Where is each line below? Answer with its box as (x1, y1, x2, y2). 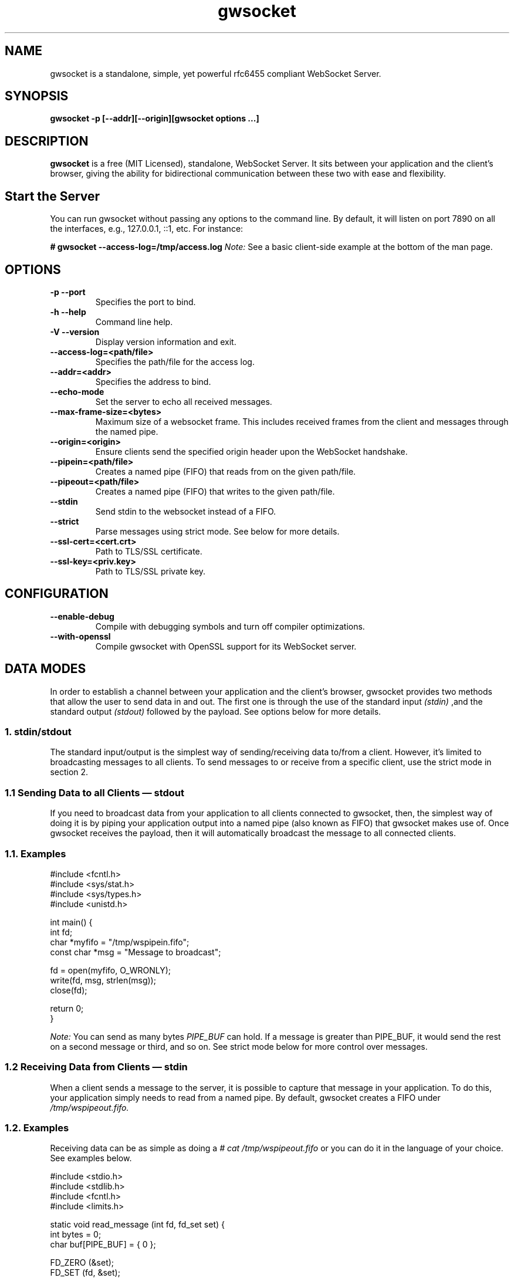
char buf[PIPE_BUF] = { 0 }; (50, 1239, 156, 1250)
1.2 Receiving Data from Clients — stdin (5, 1061, 188, 1073)
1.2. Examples (5, 1122, 69, 1134)
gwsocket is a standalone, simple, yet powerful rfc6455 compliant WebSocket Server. (50, 68, 381, 79)
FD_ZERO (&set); (50, 1257, 114, 1268)
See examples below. (50, 1153, 132, 1164)
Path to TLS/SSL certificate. (95, 546, 202, 556)
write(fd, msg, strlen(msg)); (50, 975, 156, 985)
